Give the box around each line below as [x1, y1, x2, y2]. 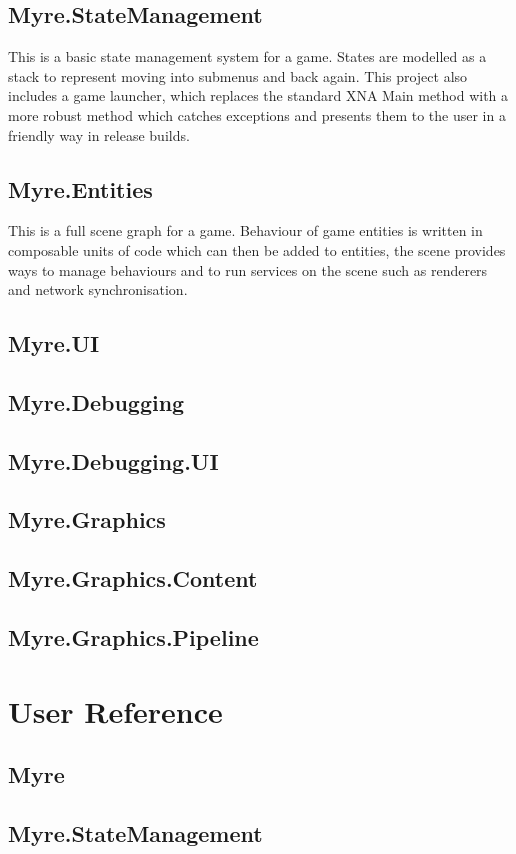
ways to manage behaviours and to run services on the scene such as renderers [8, 259, 488, 280]
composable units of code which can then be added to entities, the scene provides [8, 239, 506, 260]
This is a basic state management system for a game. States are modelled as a [8, 46, 487, 67]
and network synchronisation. [8, 279, 188, 300]
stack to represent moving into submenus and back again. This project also [8, 65, 468, 86]
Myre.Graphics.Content [8, 563, 258, 594]
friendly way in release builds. [8, 124, 190, 145]
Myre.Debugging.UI [8, 445, 219, 476]
